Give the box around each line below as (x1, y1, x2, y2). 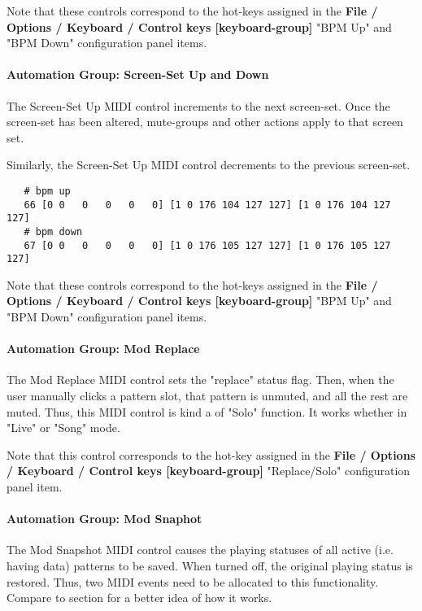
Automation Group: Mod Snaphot (7, 510, 202, 527)
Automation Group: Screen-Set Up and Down (7, 66, 269, 83)
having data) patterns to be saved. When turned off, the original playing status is (7, 557, 413, 574)
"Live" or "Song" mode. (7, 419, 120, 436)
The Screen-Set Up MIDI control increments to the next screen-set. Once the (7, 97, 390, 114)
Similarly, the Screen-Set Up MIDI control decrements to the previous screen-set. (7, 156, 411, 173)
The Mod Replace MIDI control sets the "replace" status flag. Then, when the (7, 371, 394, 388)
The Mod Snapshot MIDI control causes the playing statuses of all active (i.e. (7, 541, 394, 558)
